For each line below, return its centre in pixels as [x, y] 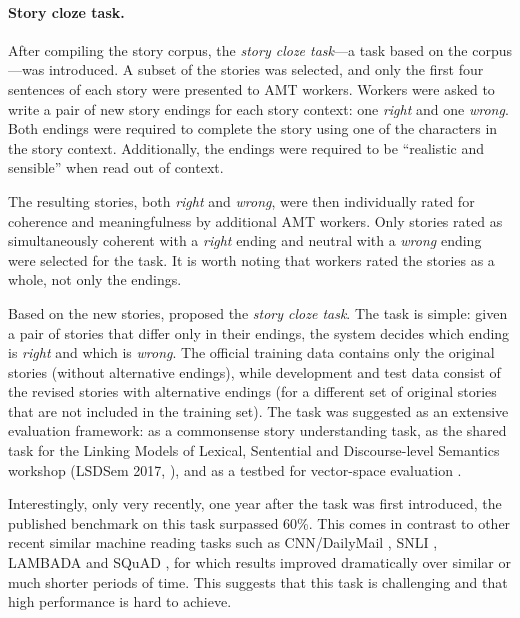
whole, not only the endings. [95, 279]
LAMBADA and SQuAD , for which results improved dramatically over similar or [259, 562]
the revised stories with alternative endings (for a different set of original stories [252, 391]
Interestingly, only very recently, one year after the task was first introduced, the [255, 503]
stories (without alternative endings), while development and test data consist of [254, 371]
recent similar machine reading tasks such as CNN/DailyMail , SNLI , [223, 542]
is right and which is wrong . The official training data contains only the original [251, 352]
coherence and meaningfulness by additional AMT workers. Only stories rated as [255, 220]
